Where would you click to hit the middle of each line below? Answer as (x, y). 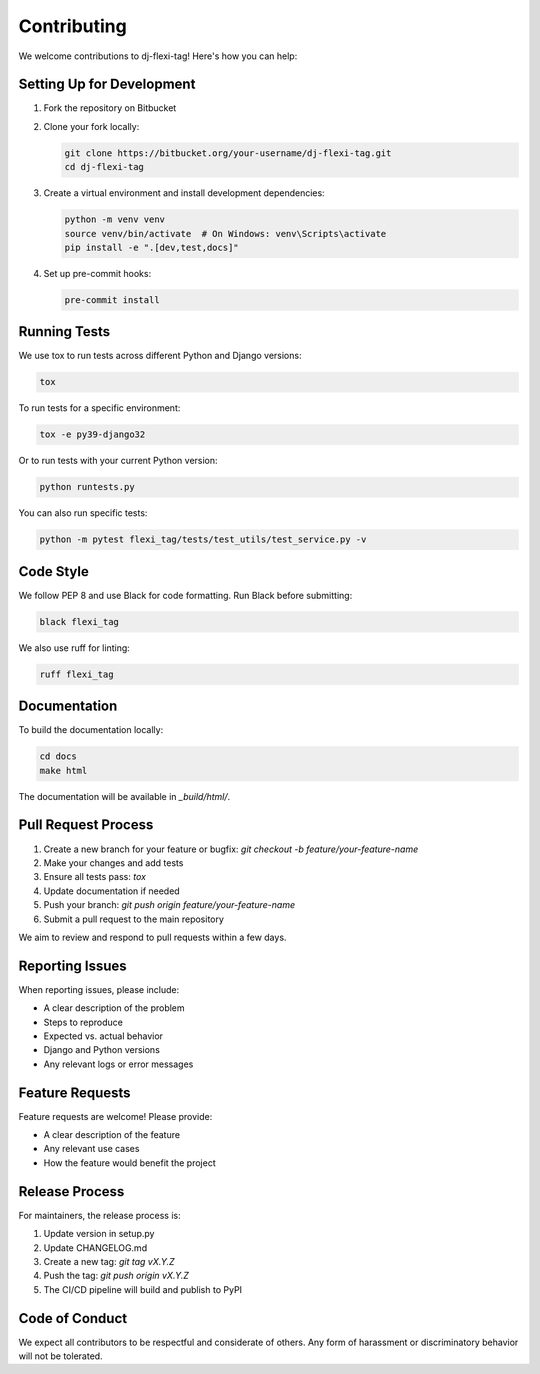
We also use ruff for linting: (74, 647)
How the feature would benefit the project (129, 1162)
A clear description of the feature (111, 1135)
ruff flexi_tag (76, 674)
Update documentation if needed (111, 891)
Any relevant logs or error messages (118, 1064)
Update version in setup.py (99, 1234)
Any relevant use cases (91, 1149)
